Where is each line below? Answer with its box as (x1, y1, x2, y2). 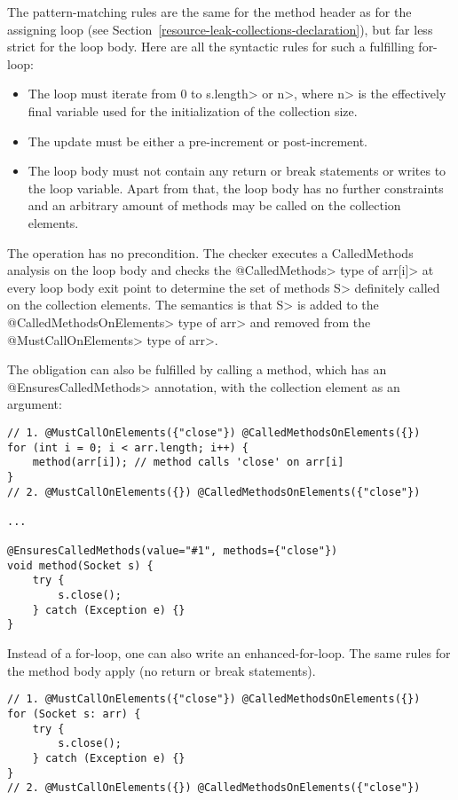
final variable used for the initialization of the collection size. (28, 101, 358, 120)
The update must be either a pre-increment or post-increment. (28, 131, 368, 150)
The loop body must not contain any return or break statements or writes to (28, 161, 446, 180)
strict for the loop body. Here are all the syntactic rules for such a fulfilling (7, 37, 415, 56)
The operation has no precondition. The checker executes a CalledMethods (7, 243, 414, 262)
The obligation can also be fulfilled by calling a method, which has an (7, 360, 387, 379)
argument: (7, 395, 62, 413)
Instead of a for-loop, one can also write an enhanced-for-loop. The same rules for (7, 644, 451, 663)
